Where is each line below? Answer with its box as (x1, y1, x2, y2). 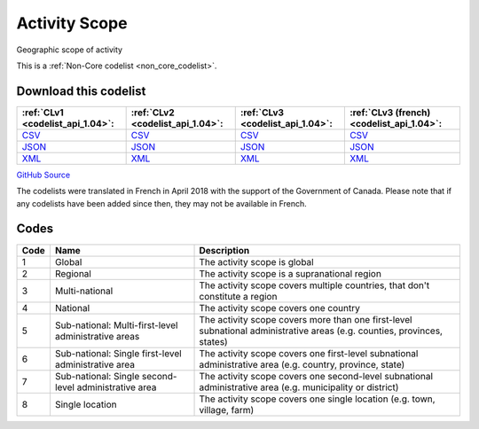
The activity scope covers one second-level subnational (199, 370, 434, 382)
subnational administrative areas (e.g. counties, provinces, (199, 324, 444, 337)
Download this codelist (16, 83, 146, 98)
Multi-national (54, 285, 114, 297)
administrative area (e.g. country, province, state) (199, 358, 405, 370)
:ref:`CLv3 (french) (349, 106, 431, 119)
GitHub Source (16, 169, 71, 180)
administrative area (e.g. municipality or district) (199, 381, 399, 394)
